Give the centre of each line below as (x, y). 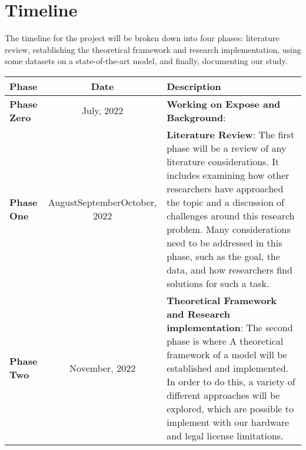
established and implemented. (228, 368)
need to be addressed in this (224, 242)
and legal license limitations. (225, 435)
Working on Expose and (224, 104)
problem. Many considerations (229, 229)
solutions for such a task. (218, 283)
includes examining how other (228, 175)
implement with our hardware (228, 422)
